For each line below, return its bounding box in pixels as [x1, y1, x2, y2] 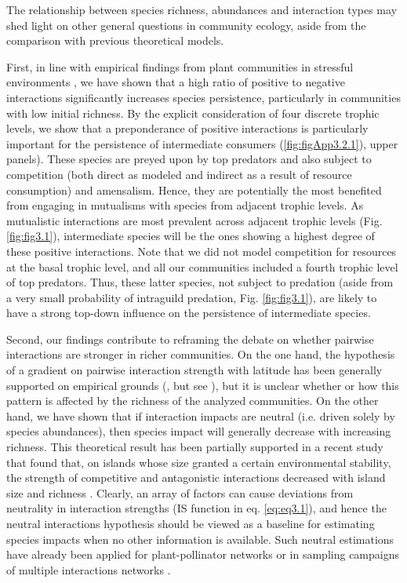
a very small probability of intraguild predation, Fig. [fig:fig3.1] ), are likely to [6, 289, 377, 305]
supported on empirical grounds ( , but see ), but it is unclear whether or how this [6, 377, 399, 393]
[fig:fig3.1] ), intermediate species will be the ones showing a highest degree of [6, 228, 375, 244]
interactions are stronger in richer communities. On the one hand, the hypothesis [6, 346, 395, 363]
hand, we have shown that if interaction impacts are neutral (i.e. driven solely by [6, 407, 395, 424]
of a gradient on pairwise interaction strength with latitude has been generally [6, 362, 383, 378]
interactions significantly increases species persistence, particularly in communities [6, 89, 401, 105]
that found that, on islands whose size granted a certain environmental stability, [6, 454, 391, 470]
